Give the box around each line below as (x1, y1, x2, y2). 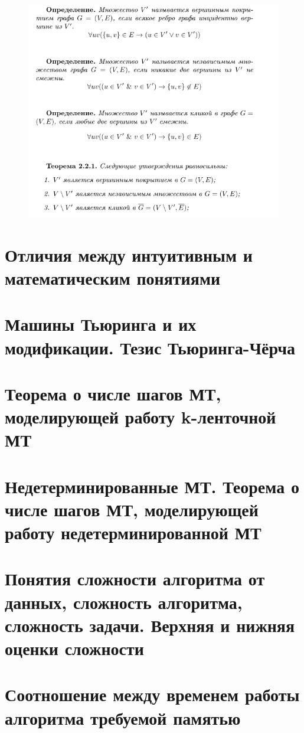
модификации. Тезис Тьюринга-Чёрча (5, 335, 296, 359)
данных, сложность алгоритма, (5, 589, 243, 614)
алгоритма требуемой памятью (5, 705, 241, 729)
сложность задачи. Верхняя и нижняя (5, 613, 295, 637)
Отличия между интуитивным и (5, 242, 253, 266)
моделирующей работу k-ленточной (5, 405, 276, 429)
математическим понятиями (5, 266, 221, 289)
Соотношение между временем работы (5, 682, 300, 706)
